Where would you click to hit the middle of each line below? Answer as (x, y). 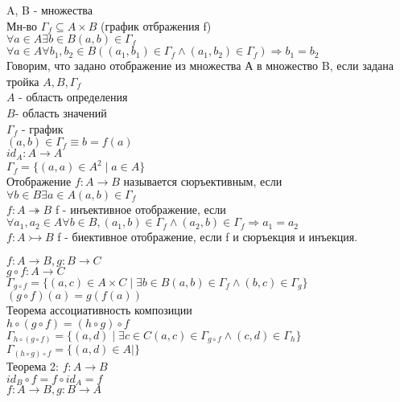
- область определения (73, 97)
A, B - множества (49, 10)
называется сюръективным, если (203, 181)
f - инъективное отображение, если (140, 209)
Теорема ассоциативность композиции (99, 310)
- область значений (61, 112)
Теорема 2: (33, 365)
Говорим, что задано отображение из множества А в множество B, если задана (200, 66)
